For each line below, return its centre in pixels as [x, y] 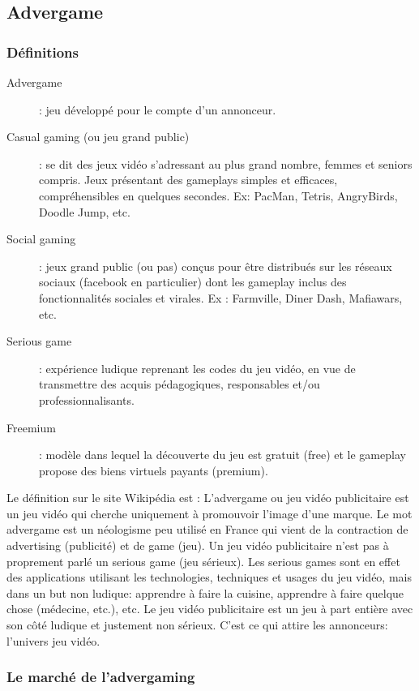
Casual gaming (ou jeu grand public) [98, 137]
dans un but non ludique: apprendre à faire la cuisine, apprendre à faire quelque [205, 592]
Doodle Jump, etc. [85, 211]
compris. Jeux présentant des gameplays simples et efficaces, [188, 180]
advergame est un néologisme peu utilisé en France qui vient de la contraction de [207, 529]
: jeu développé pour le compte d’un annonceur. [158, 109]
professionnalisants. [87, 399]
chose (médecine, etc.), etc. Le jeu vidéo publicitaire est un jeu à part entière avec [210, 609]
